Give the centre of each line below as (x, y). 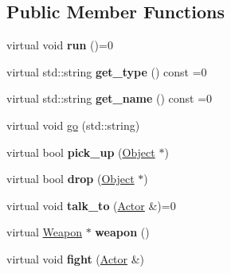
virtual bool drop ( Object (70, 179)
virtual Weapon (44, 232)
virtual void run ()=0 (60, 45)
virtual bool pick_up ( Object (81, 152)
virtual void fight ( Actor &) (76, 258)
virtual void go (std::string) (73, 125)
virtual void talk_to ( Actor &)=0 (91, 205)
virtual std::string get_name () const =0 (110, 98)
